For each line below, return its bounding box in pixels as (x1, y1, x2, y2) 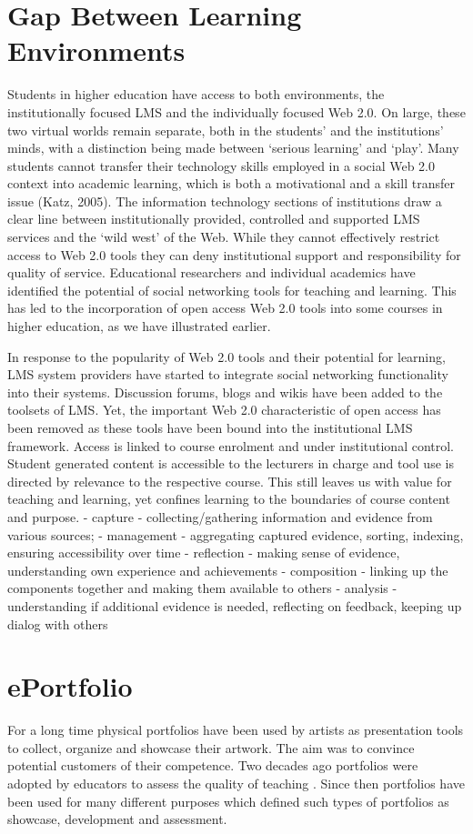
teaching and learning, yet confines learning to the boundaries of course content (7, 489, 450, 508)
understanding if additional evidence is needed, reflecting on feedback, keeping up (7, 596, 462, 615)
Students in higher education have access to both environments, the (7, 85, 385, 104)
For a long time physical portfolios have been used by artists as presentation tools (7, 720, 464, 739)
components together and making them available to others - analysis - (7, 578, 398, 598)
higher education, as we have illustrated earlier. (7, 317, 271, 336)
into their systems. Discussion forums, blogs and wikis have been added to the (7, 382, 443, 401)
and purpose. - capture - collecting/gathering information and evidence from (7, 507, 433, 526)
